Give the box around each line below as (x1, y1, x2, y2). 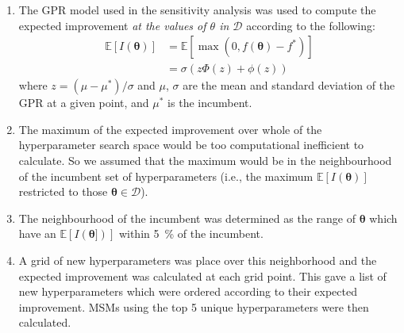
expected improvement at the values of (18, 17, 206, 33)
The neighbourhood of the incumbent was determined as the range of (18, 209, 356, 226)
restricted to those (18, 183, 108, 200)
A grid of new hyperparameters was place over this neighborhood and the (18, 252, 377, 268)
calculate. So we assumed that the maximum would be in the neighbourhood (18, 152, 392, 169)
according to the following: (246, 17, 375, 33)
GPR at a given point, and (18, 94, 149, 111)
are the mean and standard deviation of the (183, 77, 395, 94)
